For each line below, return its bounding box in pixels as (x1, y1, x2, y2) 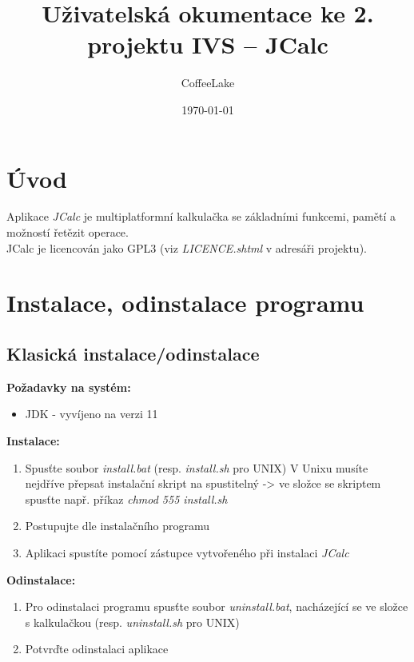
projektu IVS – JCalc (87, 28, 328, 61)
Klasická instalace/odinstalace (6, 341, 260, 365)
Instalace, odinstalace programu (6, 286, 364, 319)
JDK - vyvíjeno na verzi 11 (25, 405, 158, 422)
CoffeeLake (181, 74, 235, 91)
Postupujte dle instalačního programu (25, 517, 210, 534)
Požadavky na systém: (6, 378, 131, 395)
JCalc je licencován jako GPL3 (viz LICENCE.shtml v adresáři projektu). (6, 239, 367, 256)
